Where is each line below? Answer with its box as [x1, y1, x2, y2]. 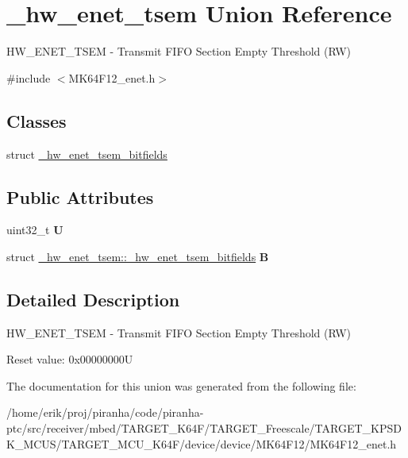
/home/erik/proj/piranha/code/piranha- [6, 404, 204, 421]
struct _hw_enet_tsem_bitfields [6, 145, 167, 162]
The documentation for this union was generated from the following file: [6, 377, 356, 394]
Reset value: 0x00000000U [6, 351, 133, 368]
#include [6, 69, 51, 86]
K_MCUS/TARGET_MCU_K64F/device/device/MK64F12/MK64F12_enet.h [6, 435, 397, 452]
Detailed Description [6, 287, 180, 311]
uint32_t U [6, 221, 64, 238]
